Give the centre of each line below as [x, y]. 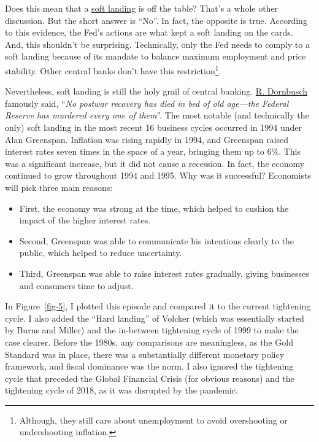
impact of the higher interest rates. [85, 220]
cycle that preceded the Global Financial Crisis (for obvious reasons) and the [150, 378]
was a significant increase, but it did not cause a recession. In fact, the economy [155, 163]
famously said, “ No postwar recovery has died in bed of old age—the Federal [147, 103]
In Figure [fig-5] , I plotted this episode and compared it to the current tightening [158, 306]
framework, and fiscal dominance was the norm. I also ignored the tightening [149, 366]
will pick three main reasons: [59, 187]
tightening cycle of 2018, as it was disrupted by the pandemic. [121, 390]
